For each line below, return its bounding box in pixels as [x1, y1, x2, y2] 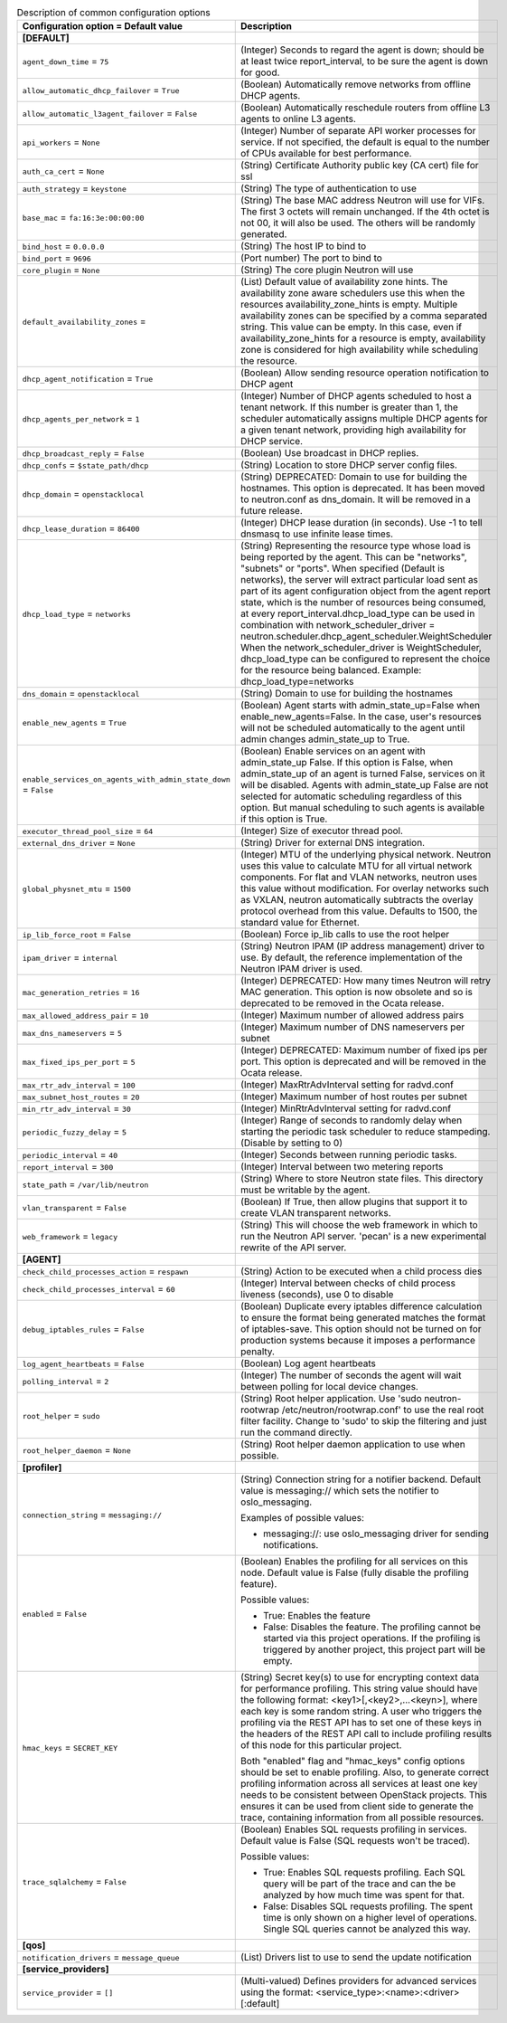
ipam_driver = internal [22, 951, 118, 964]
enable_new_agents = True [22, 716, 127, 728]
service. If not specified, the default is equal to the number [240, 136, 490, 148]
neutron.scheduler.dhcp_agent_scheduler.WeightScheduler [240, 630, 493, 642]
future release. [240, 505, 303, 518]
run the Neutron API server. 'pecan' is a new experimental [240, 1230, 487, 1243]
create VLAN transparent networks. [240, 1207, 392, 1220]
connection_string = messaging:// [22, 1508, 163, 1521]
